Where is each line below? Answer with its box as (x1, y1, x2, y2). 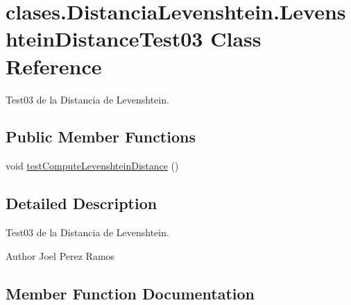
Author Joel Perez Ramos (6, 248, 115, 263)
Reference (6, 51, 102, 80)
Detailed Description (6, 192, 157, 214)
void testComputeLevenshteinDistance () (6, 158, 179, 173)
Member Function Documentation (6, 282, 255, 304)
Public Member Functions (6, 126, 196, 147)
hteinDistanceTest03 (6, 24, 203, 53)
